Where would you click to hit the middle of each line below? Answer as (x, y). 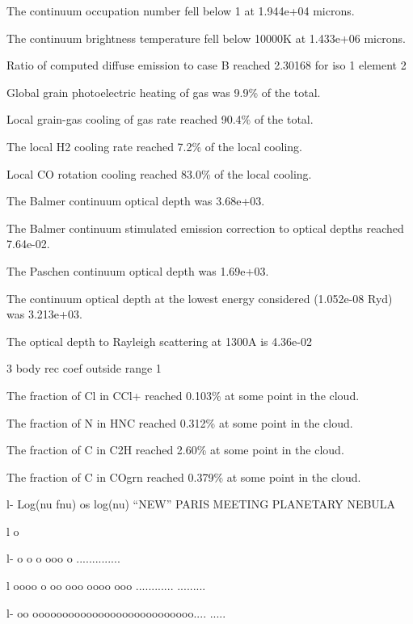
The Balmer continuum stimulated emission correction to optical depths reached (205, 228)
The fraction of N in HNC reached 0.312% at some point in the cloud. (180, 422)
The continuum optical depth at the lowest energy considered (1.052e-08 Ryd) (200, 298)
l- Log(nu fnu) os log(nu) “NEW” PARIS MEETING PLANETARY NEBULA (201, 504)
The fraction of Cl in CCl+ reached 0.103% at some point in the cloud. (183, 395)
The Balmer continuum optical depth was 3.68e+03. (136, 201)
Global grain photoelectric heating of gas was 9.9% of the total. (164, 92)
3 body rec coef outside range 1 (84, 368)
